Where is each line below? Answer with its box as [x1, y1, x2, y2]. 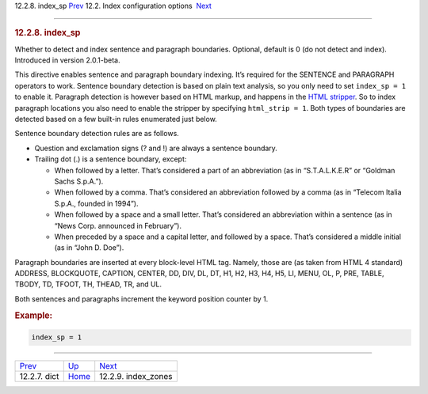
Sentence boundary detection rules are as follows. [14, 129, 180, 138]
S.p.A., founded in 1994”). [54, 199, 139, 208]
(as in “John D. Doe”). [54, 243, 124, 252]
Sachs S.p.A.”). [54, 176, 104, 186]
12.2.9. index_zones [99, 371, 174, 382]
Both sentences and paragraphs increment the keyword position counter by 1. [14, 294, 269, 304]
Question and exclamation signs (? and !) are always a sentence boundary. [34, 143, 277, 153]
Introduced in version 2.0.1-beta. [14, 55, 120, 65]
